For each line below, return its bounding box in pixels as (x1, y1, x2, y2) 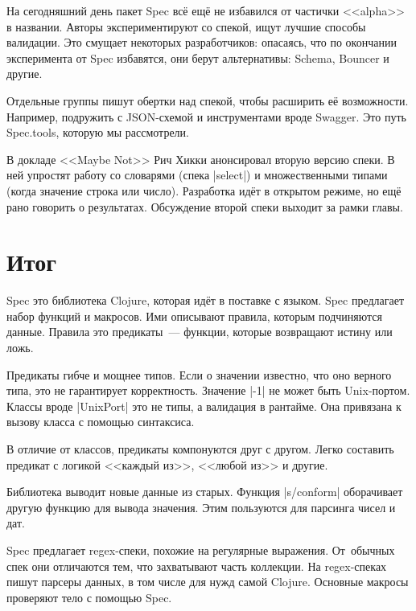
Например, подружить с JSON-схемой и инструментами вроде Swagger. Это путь (6, 108, 406, 125)
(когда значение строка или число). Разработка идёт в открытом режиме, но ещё (6, 182, 402, 199)
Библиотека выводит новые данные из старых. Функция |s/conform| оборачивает (6, 483, 403, 500)
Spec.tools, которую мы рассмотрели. (6, 124, 189, 141)
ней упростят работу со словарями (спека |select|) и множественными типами (6, 166, 388, 183)
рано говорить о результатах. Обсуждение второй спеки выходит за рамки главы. (6, 198, 403, 215)
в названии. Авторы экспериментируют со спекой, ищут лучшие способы (6, 18, 366, 35)
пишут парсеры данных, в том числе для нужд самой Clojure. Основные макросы (6, 573, 409, 590)
